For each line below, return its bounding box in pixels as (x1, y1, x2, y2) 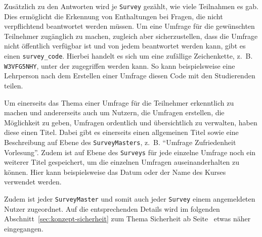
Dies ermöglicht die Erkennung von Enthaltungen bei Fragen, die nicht (4, 11, 223, 21)
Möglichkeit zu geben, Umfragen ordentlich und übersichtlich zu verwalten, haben (4, 117, 257, 127)
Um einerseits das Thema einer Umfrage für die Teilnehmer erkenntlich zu (4, 97, 234, 108)
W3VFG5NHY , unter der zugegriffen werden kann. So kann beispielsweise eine (4, 60, 235, 71)
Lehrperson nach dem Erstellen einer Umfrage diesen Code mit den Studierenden (4, 70, 255, 81)
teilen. (4, 80, 23, 90)
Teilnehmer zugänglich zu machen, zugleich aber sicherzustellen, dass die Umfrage (4, 30, 258, 41)
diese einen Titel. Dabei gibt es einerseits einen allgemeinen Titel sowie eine (4, 127, 239, 137)
